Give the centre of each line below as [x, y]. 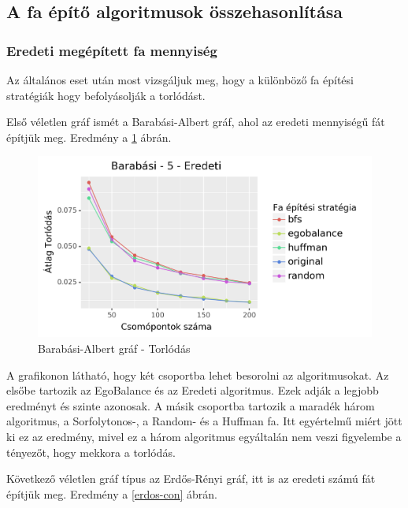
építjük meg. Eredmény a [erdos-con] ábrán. [112, 493]
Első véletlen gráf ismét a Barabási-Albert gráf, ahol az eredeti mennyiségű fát [196, 122]
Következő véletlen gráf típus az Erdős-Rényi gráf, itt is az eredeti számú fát [191, 478]
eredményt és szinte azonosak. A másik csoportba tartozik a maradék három [191, 405]
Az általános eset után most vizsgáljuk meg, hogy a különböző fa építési [180, 80]
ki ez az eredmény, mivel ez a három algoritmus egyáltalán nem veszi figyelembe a [204, 436]
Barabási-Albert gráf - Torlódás [114, 348]
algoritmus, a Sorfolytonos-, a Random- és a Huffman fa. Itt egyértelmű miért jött [204, 421]
